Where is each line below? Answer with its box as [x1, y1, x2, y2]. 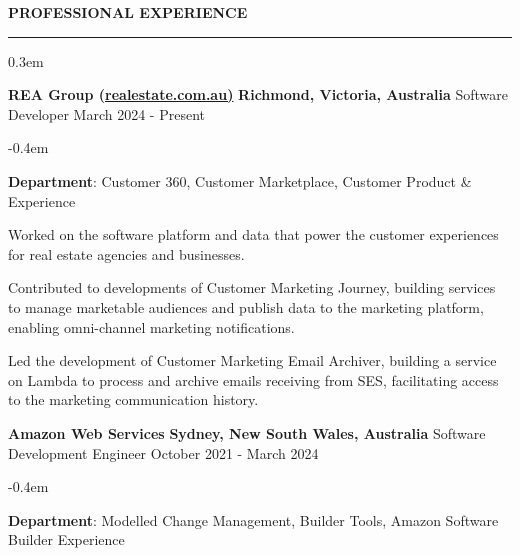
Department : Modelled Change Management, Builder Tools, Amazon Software [8, 509, 499, 530]
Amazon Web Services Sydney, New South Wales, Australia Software [8, 422, 486, 443]
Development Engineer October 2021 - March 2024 [8, 442, 319, 463]
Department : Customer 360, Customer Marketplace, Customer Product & [8, 170, 472, 191]
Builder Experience [8, 529, 125, 550]
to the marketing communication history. [8, 389, 259, 410]
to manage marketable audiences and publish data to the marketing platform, [8, 296, 484, 317]
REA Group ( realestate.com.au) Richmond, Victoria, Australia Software [8, 84, 509, 105]
